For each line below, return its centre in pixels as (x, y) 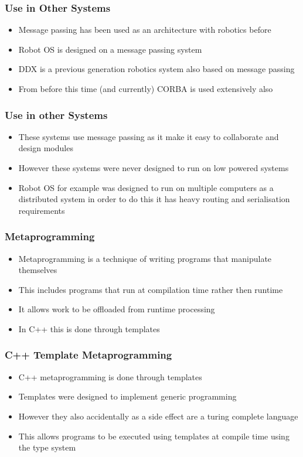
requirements (42, 210)
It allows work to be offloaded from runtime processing (117, 309)
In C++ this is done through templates (89, 328)
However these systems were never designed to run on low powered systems (154, 168)
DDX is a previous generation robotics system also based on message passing (156, 69)
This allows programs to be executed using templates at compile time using (154, 436)
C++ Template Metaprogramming (88, 355)
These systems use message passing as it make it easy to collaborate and (149, 136)
